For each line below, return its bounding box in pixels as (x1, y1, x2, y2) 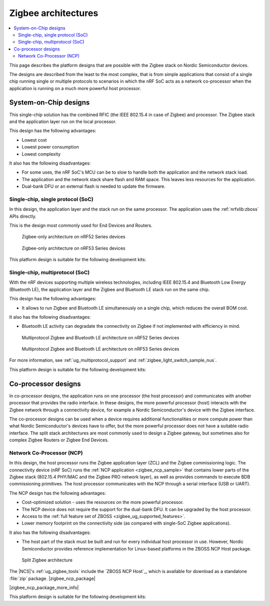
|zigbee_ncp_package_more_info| (9, 584, 79, 590)
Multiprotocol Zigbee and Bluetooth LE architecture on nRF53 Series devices (21, 346, 179, 352)
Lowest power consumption (21, 144, 79, 150)
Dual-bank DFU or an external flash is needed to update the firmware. (21, 183, 166, 190)
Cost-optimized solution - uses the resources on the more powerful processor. (21, 499, 184, 505)
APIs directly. (9, 213, 37, 219)
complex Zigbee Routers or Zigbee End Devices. (9, 437, 109, 443)
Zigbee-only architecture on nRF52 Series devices (21, 234, 125, 240)
